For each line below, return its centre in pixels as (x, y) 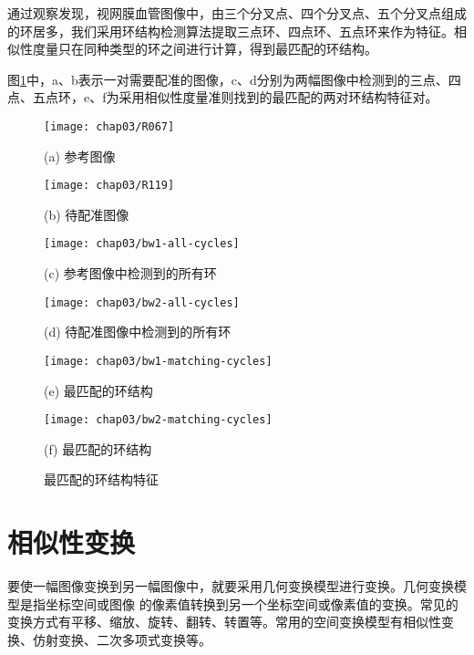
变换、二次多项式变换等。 (134, 639)
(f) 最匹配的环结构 (98, 448)
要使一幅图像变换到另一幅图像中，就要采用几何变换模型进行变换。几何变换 (231, 586)
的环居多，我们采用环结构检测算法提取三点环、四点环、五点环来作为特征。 (231, 31)
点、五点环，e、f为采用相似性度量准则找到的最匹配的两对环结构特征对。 (223, 97)
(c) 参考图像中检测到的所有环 (130, 273)
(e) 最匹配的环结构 (98, 390)
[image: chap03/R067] (109, 126)
